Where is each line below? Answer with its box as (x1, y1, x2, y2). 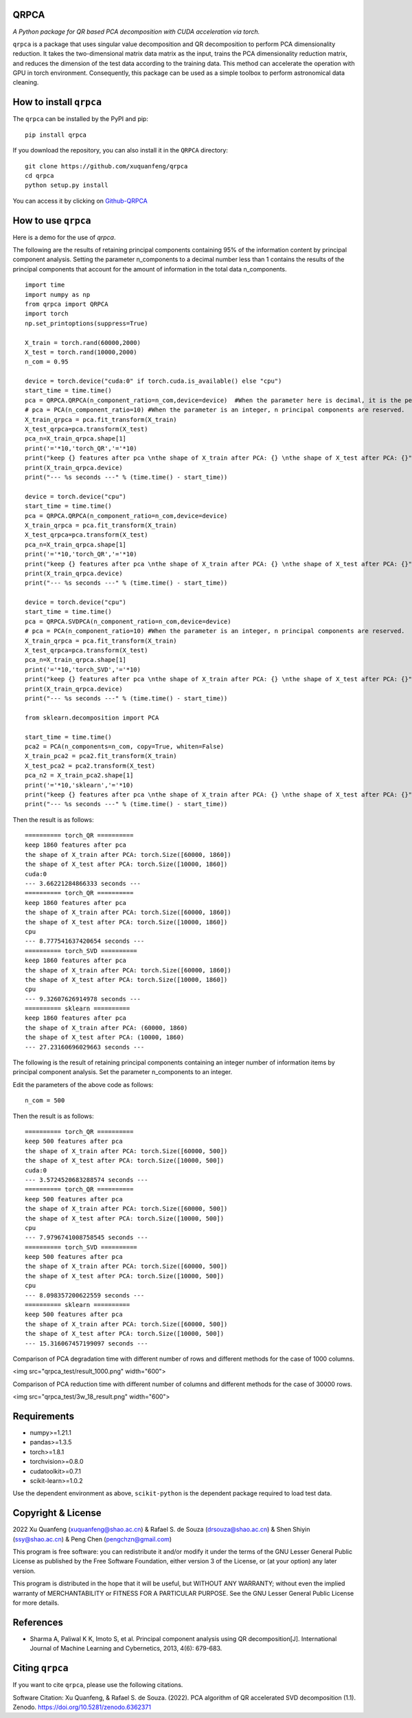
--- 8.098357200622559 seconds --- (25, 1291, 145, 1299)
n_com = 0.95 (25, 358, 69, 366)
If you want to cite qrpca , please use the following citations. (12, 1681, 183, 1689)
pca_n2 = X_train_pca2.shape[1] (25, 772, 134, 779)
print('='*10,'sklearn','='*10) (25, 781, 134, 789)
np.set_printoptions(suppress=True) (25, 320, 148, 327)
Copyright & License (12, 1507, 102, 1519)
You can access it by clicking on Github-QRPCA (12, 197, 148, 205)
